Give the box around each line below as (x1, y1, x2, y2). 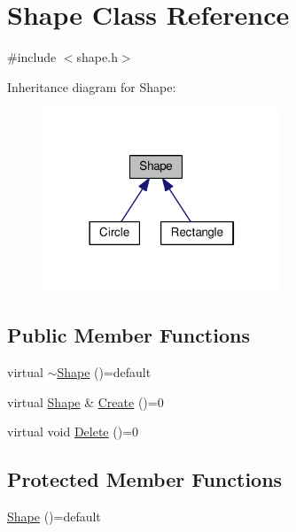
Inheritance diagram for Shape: (7, 77, 176, 96)
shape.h (76, 48, 118, 66)
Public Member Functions (7, 321, 250, 349)
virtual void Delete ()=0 (7, 422, 139, 441)
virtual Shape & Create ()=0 (7, 392, 164, 411)
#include (7, 48, 57, 66)
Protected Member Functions (7, 466, 283, 493)
